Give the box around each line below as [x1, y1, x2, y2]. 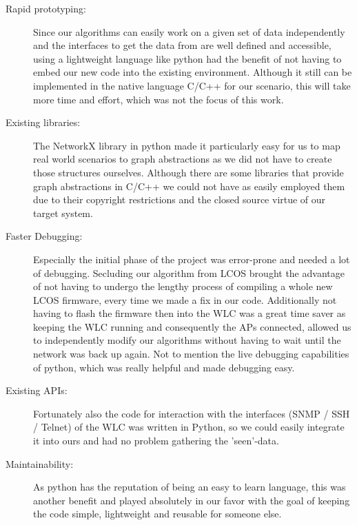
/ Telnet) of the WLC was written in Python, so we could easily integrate [33, 420, 345, 434]
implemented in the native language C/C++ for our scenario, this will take [33, 78, 351, 92]
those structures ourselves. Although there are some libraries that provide [33, 165, 344, 179]
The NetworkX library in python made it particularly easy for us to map [33, 138, 340, 152]
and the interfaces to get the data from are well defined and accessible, [33, 38, 331, 52]
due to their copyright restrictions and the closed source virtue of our [33, 192, 326, 207]
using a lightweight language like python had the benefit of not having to [33, 51, 342, 65]
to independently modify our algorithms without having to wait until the [33, 333, 341, 347]
